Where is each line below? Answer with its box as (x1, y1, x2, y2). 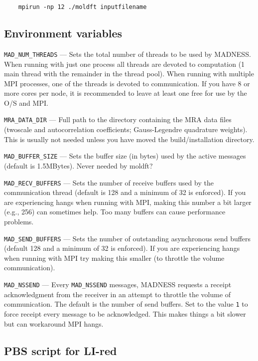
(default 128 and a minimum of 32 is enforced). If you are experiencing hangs (4, 243, 240, 253)
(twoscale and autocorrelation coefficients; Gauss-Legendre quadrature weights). (4, 124, 248, 135)
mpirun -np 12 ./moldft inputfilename (18, 3, 147, 10)
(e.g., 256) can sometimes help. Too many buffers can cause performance (4, 206, 226, 217)
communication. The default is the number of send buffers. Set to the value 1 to (4, 299, 248, 309)
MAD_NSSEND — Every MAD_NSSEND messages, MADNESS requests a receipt (4, 279, 232, 290)
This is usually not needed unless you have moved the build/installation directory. (4, 134, 255, 144)
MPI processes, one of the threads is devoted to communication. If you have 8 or (4, 78, 250, 88)
